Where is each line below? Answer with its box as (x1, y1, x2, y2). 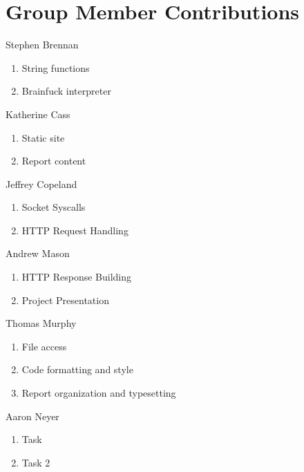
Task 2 (21, 455, 50, 469)
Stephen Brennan (6, 37, 79, 52)
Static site (21, 130, 65, 144)
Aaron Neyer (6, 408, 59, 423)
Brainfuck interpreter (21, 84, 111, 98)
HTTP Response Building (21, 270, 132, 284)
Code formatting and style (21, 362, 133, 377)
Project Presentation (21, 292, 109, 307)
